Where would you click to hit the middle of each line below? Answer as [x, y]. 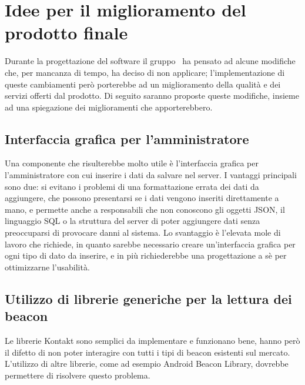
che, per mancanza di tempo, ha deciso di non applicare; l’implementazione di [145, 72]
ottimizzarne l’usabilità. [47, 267]
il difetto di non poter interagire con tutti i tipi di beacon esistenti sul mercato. [148, 352]
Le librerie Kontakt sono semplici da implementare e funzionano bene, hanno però [152, 341]
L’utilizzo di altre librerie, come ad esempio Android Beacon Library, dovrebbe [147, 364]
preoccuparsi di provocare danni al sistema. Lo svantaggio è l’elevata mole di [143, 232]
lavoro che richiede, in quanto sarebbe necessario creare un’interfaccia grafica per [150, 244]
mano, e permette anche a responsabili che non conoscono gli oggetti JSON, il [145, 209]
